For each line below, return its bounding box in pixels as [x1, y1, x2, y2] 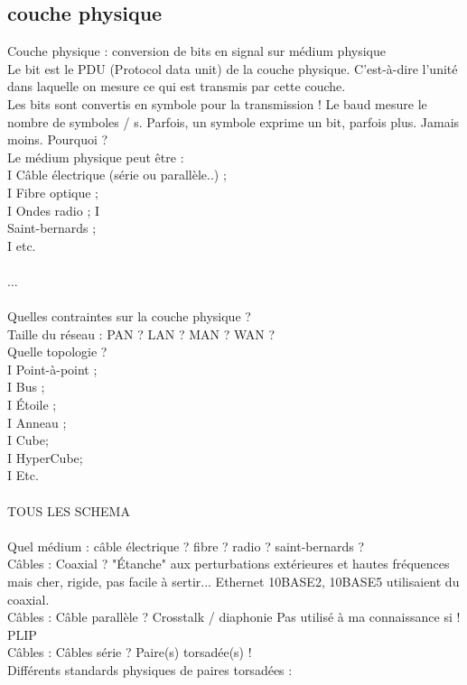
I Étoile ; [7, 395, 57, 414]
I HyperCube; [7, 448, 83, 467]
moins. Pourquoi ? [7, 130, 108, 149]
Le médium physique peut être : [7, 147, 184, 166]
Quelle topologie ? [7, 342, 107, 361]
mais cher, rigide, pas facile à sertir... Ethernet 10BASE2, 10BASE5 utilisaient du [7, 572, 460, 591]
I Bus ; [7, 377, 45, 396]
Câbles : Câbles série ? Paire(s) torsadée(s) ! [7, 643, 252, 662]
